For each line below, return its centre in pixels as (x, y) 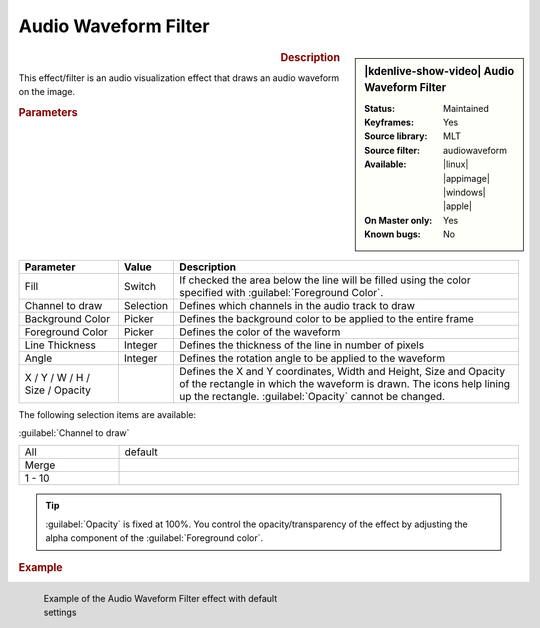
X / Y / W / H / (57, 377)
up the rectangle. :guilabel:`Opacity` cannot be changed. (312, 396)
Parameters (48, 112)
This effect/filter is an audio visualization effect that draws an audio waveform (179, 77)
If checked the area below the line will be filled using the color (325, 280)
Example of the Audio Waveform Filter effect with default (160, 598)
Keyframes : (389, 122)
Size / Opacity (58, 390)
